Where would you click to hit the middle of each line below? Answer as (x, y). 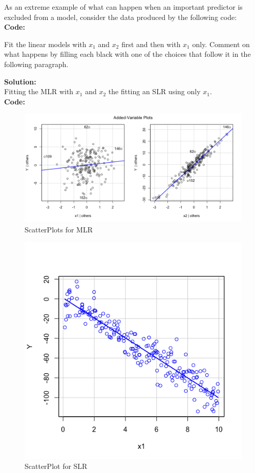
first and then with (151, 44)
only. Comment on (221, 44)
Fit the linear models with (45, 44)
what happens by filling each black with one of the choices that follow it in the (128, 54)
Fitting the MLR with (39, 91)
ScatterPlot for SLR (56, 466)
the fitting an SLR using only (154, 91)
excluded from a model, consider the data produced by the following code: (121, 17)
